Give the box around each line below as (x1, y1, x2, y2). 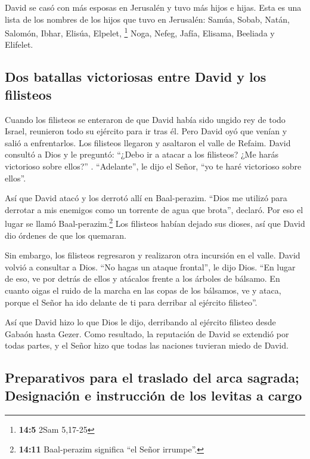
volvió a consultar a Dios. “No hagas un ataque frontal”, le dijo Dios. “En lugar (5, 260, 296, 273)
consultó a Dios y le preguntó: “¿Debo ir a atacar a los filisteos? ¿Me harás (5, 148, 279, 161)
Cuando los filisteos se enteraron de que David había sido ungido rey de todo (5, 113, 286, 125)
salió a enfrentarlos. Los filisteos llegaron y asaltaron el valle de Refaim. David (5, 136, 291, 149)
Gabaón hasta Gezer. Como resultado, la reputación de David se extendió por (5, 327, 289, 340)
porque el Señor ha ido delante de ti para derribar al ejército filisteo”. (5, 295, 258, 308)
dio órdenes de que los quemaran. (5, 229, 127, 241)
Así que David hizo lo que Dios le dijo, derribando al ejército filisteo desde (5, 316, 276, 328)
